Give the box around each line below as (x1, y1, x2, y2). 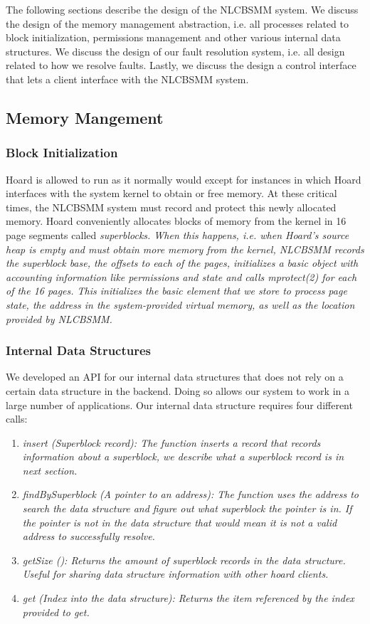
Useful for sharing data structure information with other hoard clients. (22, 566, 329, 581)
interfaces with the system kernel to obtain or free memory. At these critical (6, 186, 337, 201)
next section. (22, 462, 78, 477)
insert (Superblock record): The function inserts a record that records (22, 435, 321, 450)
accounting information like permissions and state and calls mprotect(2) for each (6, 269, 357, 284)
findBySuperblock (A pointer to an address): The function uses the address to (22, 487, 359, 502)
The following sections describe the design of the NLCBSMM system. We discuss (6, 2, 359, 16)
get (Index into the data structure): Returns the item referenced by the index (22, 591, 354, 606)
